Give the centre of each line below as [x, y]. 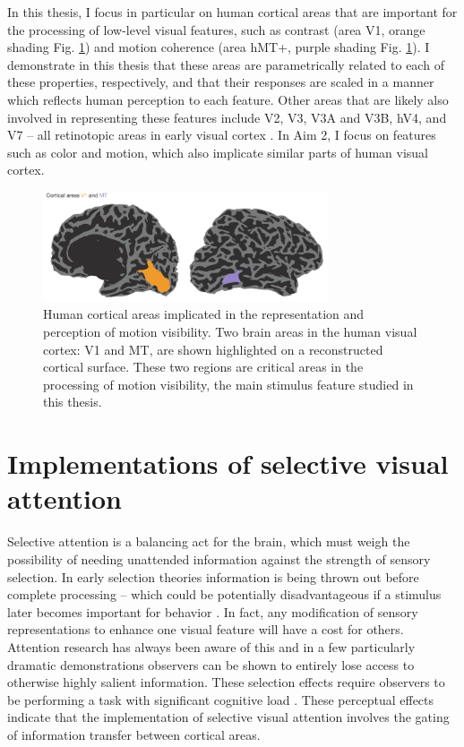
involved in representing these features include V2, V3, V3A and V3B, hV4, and [227, 117]
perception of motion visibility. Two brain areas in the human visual [230, 332]
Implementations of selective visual [228, 464]
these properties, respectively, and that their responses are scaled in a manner [221, 82]
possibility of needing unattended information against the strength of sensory [219, 558]
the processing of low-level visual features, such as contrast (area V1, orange [216, 29]
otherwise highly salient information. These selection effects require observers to [226, 682]
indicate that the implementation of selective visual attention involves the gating [228, 717]
